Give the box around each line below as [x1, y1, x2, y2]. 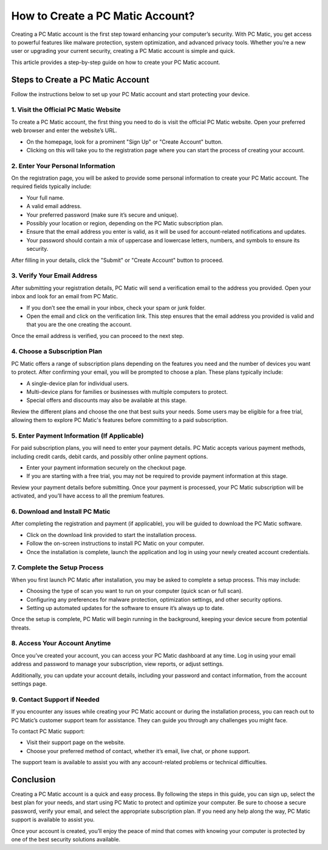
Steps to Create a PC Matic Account [11, 74, 149, 85]
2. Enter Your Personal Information [11, 161, 115, 170]
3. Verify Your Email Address [11, 272, 98, 280]
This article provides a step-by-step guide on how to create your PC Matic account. [11, 58, 220, 66]
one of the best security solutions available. [11, 835, 121, 843]
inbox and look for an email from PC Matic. [11, 293, 118, 300]
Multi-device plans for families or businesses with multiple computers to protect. [26, 388, 228, 395]
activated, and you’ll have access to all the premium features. [11, 492, 165, 499]
